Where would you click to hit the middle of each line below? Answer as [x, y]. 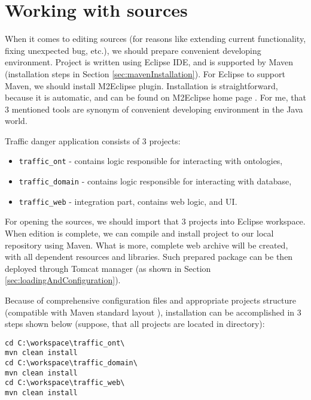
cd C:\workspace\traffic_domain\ [71, 363]
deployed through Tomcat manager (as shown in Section [108, 268]
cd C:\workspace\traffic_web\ [65, 383]
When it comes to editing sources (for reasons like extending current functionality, [155, 39]
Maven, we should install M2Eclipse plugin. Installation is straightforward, [141, 85]
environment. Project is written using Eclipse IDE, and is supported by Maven [149, 62]
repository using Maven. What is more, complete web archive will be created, [147, 245]
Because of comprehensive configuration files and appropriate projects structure [150, 300]
